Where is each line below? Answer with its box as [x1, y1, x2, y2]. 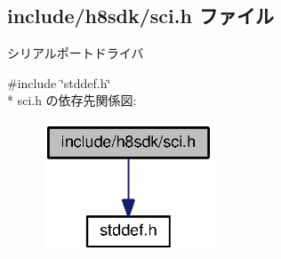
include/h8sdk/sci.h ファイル [7, 2, 274, 29]
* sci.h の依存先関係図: [7, 91, 137, 109]
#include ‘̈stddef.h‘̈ [7, 73, 111, 92]
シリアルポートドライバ [7, 44, 144, 62]
